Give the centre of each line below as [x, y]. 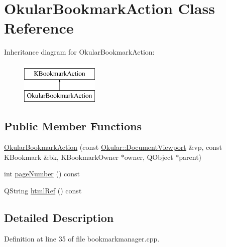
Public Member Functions [73, 126]
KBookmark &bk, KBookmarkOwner [62, 157]
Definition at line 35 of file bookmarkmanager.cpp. [82, 238]
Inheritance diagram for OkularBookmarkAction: [79, 52]
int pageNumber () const [42, 174]
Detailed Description [59, 218]
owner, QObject [149, 157]
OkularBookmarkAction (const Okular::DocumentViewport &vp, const [113, 147]
